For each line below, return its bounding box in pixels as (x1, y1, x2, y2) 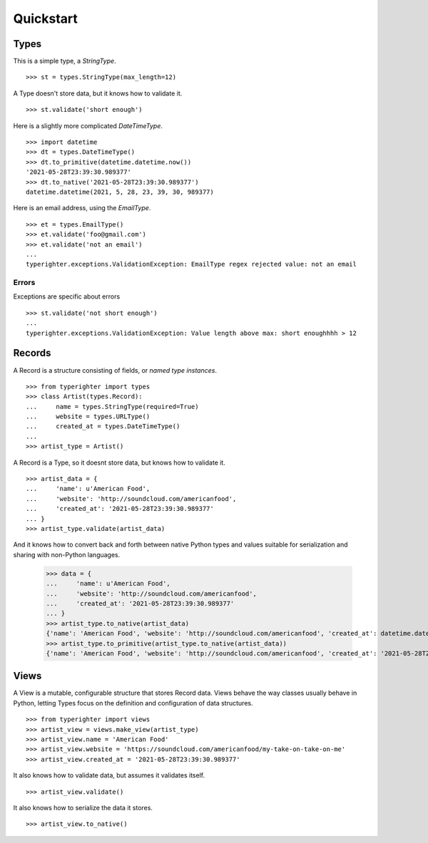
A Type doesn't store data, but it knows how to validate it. (13, 89, 183, 98)
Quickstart (13, 11, 78, 26)
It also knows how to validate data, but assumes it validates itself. (13, 771, 205, 780)
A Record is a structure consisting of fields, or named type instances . (13, 366, 218, 374)
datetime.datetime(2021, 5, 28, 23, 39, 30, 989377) (26, 187, 214, 196)
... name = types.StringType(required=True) (26, 403, 199, 410)
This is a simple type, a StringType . (13, 57, 117, 66)
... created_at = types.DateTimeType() (26, 423, 180, 430)
